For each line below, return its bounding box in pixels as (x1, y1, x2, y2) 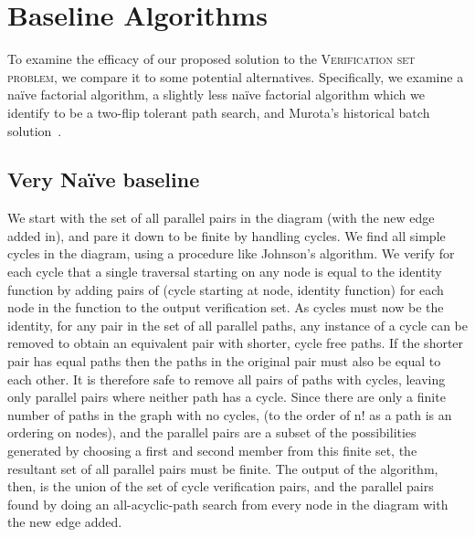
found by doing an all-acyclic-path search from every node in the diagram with (7, 494, 449, 513)
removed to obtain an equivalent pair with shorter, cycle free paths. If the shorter (7, 333, 464, 353)
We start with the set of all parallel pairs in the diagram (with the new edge (7, 208, 435, 227)
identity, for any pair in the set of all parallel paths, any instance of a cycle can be (7, 315, 468, 334)
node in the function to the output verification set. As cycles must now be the (7, 298, 444, 317)
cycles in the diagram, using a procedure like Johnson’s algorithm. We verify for (7, 244, 455, 263)
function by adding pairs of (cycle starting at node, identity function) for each (7, 279, 444, 299)
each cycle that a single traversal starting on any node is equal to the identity (7, 262, 442, 281)
